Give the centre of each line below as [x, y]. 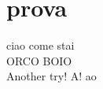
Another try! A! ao [51, 76]
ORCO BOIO [39, 60]
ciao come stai [40, 45]
